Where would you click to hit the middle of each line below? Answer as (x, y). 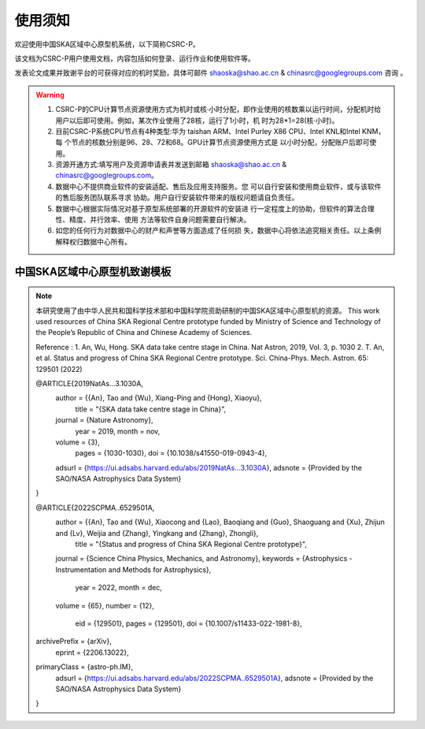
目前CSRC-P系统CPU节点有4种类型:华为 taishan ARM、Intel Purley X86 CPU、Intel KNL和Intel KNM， (220, 131)
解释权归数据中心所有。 (93, 241)
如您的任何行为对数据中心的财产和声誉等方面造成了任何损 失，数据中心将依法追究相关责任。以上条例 (218, 231)
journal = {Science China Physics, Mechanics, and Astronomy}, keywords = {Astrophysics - (204, 559)
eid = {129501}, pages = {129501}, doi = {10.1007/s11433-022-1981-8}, (188, 623)
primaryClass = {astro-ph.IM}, (85, 667)
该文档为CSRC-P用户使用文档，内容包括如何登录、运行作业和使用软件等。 (135, 58)
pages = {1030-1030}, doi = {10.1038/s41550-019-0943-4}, (171, 453)
